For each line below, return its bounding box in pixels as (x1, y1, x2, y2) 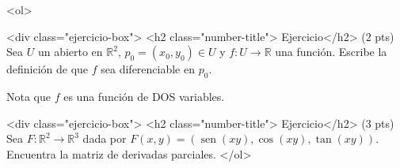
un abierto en (37, 43, 103, 60)
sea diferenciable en (101, 61, 195, 77)
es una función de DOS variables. (63, 88, 225, 104)
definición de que (6, 61, 89, 77)
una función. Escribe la (275, 43, 387, 60)
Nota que (6, 88, 51, 104)
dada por (82, 130, 127, 147)
